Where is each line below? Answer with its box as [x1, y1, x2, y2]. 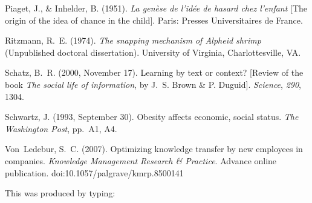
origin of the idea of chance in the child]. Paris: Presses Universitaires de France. [5, 13, 303, 26]
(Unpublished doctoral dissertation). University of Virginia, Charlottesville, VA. [5, 45, 301, 58]
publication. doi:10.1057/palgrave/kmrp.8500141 [5, 166, 184, 179]
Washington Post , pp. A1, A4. [5, 122, 117, 135]
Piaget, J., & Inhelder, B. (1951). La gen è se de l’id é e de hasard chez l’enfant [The [5, 2, 308, 14]
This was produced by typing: [5, 187, 115, 199]
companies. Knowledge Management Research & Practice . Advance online [5, 154, 277, 167]
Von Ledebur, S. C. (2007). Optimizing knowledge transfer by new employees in [5, 142, 303, 155]
